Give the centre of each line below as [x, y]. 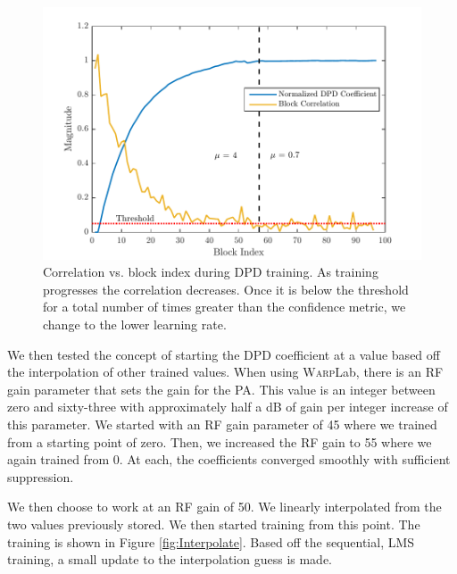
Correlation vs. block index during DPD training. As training [211, 272]
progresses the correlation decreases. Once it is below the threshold [226, 289]
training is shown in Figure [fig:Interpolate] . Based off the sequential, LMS [211, 541]
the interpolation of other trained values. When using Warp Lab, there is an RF [225, 372]
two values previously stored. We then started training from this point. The [214, 524]
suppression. [41, 476]
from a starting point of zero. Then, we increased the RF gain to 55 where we [220, 441]
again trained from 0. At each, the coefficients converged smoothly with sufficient [229, 459]
